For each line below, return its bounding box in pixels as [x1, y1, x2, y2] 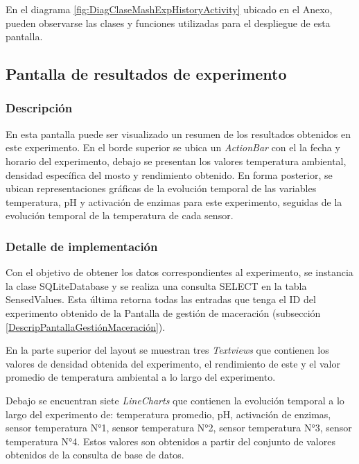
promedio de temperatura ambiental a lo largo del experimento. [6, 370, 276, 384]
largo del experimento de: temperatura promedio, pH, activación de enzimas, [6, 406, 331, 421]
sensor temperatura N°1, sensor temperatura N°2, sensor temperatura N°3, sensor [6, 420, 352, 435]
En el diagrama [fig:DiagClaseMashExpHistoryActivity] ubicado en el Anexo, [6, 2, 333, 16]
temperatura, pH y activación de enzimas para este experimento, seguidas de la [6, 194, 342, 209]
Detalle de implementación [6, 237, 158, 255]
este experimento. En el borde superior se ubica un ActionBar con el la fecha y [6, 140, 340, 155]
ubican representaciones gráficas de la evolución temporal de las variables [6, 181, 317, 196]
